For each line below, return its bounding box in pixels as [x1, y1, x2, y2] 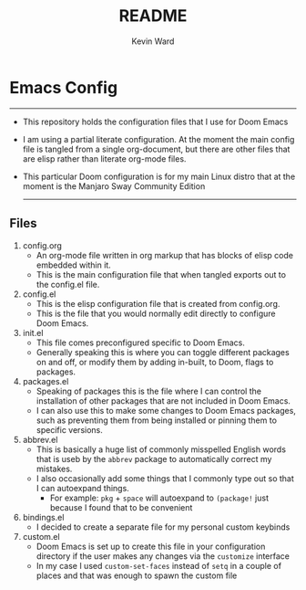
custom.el [22, 531, 61, 542]
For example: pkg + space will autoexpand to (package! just [49, 492, 269, 503]
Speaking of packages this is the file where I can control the [36, 385, 262, 396]
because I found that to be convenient [49, 501, 193, 512]
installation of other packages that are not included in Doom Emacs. [36, 395, 291, 406]
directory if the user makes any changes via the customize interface [36, 550, 290, 562]
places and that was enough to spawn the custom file [36, 570, 238, 581]
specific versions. [36, 424, 103, 435]
